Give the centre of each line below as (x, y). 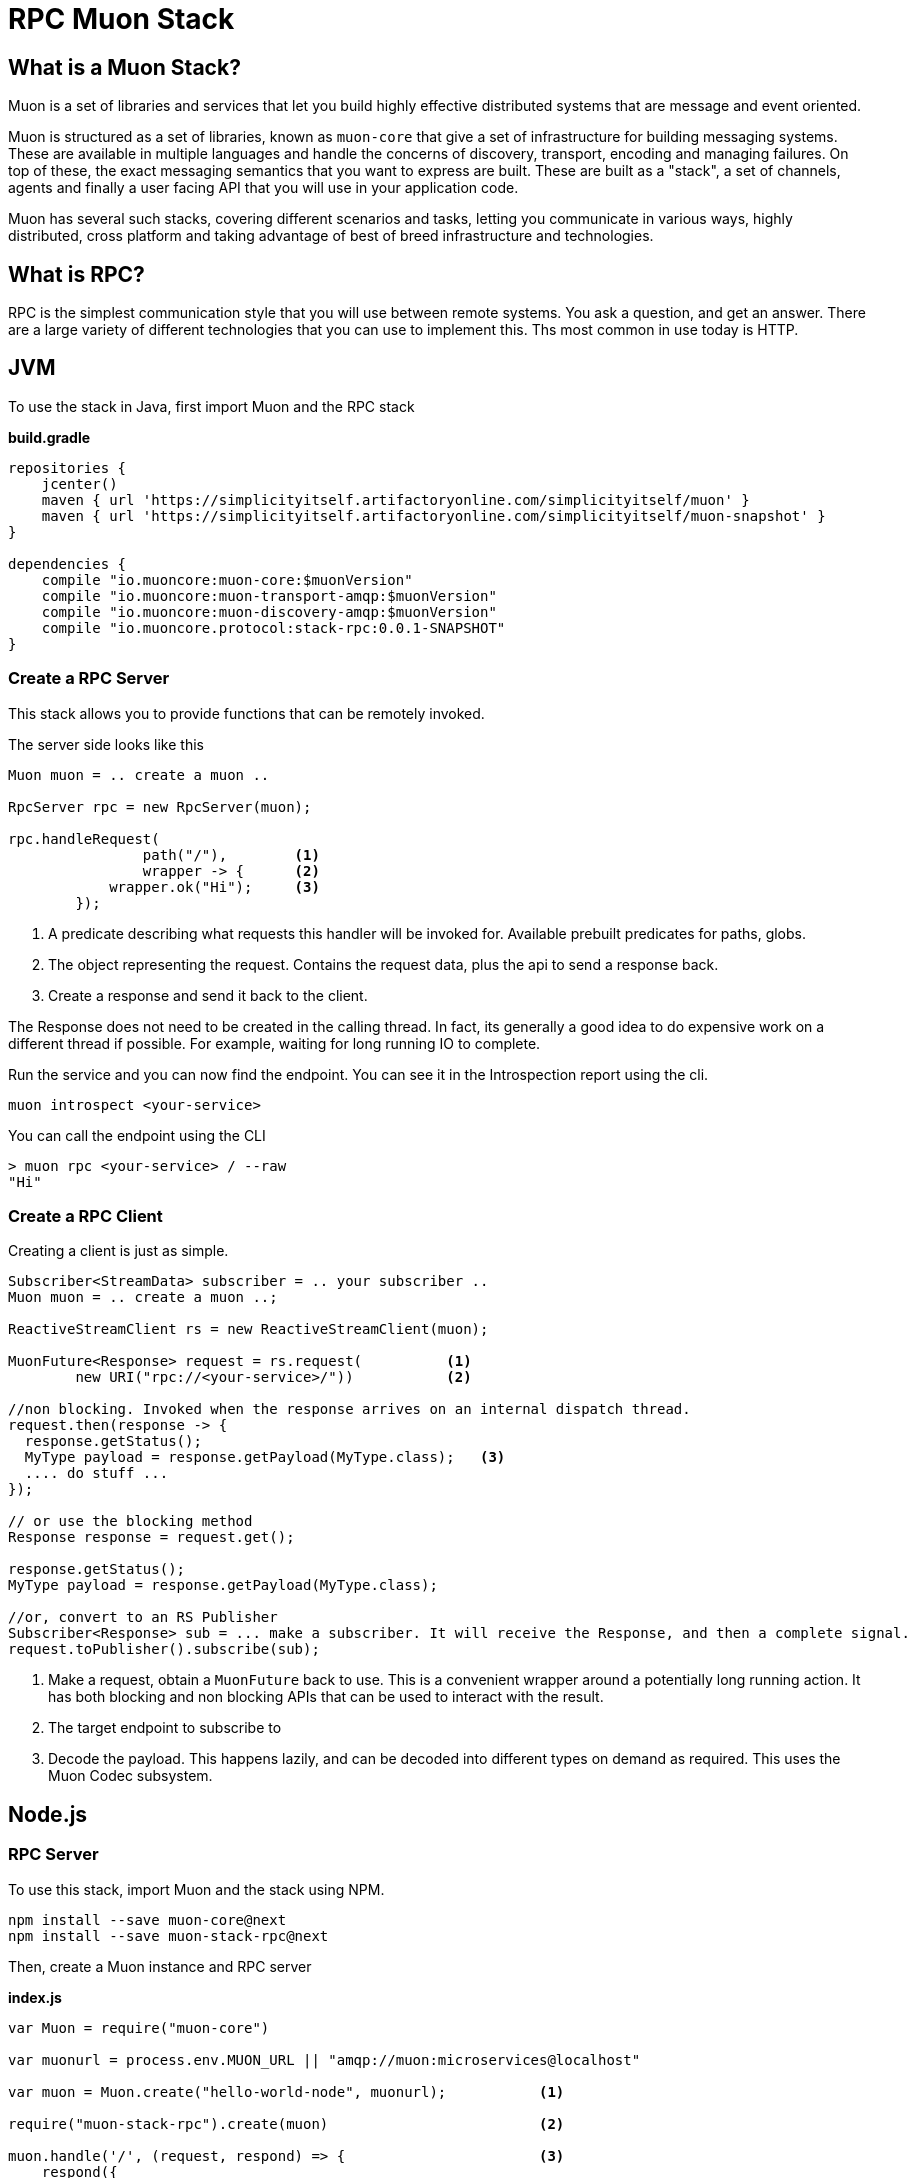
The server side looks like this (106, 744)
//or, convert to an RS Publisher (143, 1617)
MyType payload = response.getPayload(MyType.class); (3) (265, 1457)
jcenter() (79, 483)
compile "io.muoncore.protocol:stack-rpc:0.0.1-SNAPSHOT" (273, 627)
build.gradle (49, 437)
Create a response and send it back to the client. (208, 995)
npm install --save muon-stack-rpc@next (168, 1935)
